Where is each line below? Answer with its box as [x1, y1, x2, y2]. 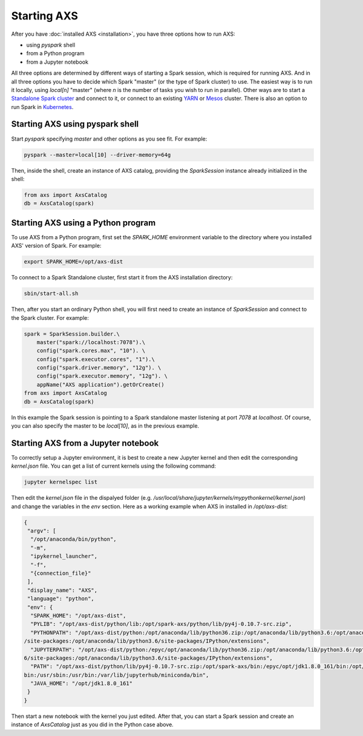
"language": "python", [27, 595, 95, 602]
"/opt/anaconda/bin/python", [30, 536, 117, 543]
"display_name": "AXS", [27, 586, 98, 594]
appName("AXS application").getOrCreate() [36, 381, 165, 388]
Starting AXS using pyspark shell [11, 119, 139, 130]
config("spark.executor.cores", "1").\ [36, 356, 155, 363]
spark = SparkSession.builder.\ [24, 330, 120, 337]
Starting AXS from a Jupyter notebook [11, 438, 159, 448]
